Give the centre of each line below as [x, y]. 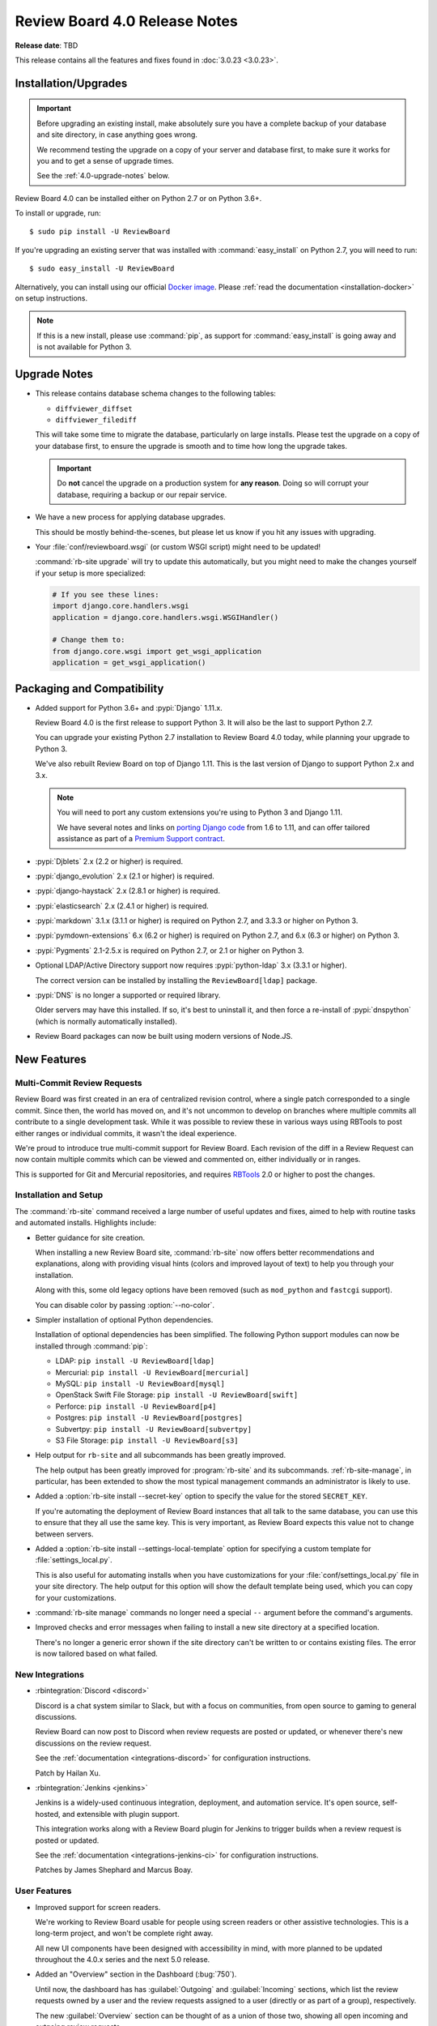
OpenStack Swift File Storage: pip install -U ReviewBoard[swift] [177, 1395]
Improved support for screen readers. [98, 1907]
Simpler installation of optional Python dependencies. [124, 1319]
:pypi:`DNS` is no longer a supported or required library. [128, 995]
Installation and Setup [59, 1195]
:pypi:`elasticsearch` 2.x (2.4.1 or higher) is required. [122, 906]
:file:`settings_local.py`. [74, 1560]
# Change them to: [89, 640]
